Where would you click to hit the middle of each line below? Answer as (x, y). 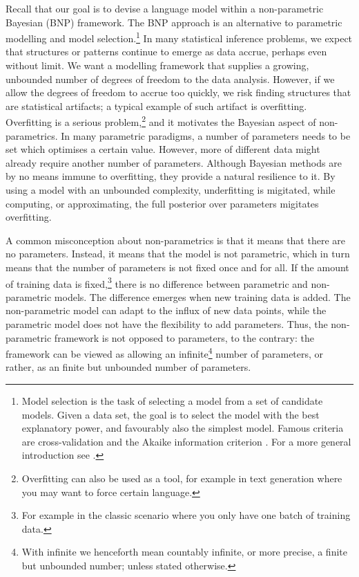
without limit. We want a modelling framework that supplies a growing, (157, 65)
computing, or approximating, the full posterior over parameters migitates (162, 203)
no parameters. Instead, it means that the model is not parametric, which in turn (178, 254)
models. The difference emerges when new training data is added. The (202, 296)
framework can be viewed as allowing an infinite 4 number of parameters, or (165, 352)
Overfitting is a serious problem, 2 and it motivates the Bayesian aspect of (161, 121)
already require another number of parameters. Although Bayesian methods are (174, 162)
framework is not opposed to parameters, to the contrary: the (184, 337)
